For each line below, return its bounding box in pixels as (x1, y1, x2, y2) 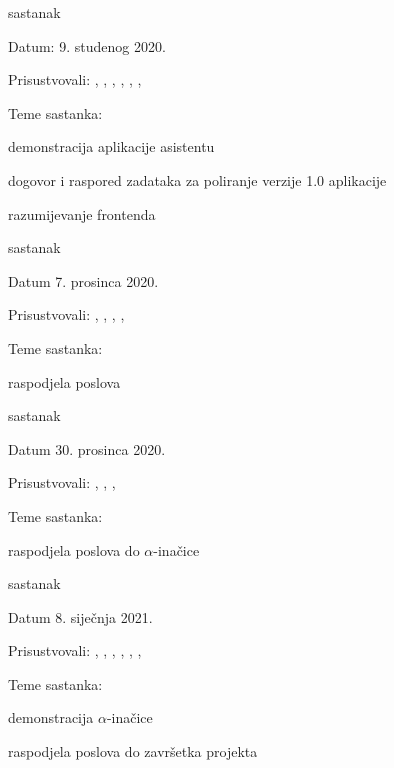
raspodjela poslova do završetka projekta (8, 741, 258, 762)
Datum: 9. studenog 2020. (8, 35, 166, 56)
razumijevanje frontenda (8, 203, 156, 224)
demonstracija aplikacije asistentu (8, 136, 215, 157)
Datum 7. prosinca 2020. (8, 270, 159, 291)
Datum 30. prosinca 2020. (8, 438, 166, 459)
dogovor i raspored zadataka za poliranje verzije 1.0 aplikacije (8, 169, 387, 190)
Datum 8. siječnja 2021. (8, 606, 153, 627)
